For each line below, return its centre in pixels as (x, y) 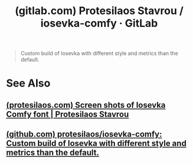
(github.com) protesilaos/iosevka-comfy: (84, 134)
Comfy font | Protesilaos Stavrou (68, 114)
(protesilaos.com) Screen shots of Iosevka (86, 105)
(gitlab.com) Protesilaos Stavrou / (99, 11)
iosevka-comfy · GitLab (99, 23)
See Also (28, 83)
